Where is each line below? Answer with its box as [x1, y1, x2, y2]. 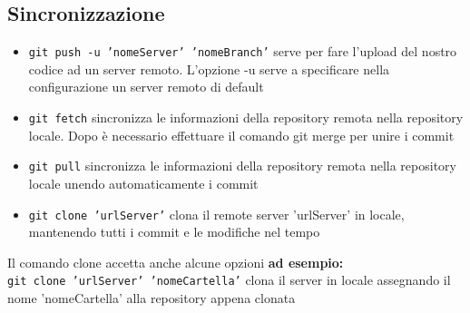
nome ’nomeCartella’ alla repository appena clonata [7, 289, 296, 308]
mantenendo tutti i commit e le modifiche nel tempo [28, 222, 320, 241]
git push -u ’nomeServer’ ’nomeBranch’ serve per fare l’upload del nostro [28, 42, 457, 61]
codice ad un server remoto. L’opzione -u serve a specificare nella [28, 59, 390, 78]
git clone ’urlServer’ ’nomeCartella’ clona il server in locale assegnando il [7, 270, 451, 289]
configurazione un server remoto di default [28, 77, 264, 96]
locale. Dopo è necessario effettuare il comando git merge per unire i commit [28, 125, 455, 144]
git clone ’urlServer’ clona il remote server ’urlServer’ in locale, [28, 204, 405, 223]
